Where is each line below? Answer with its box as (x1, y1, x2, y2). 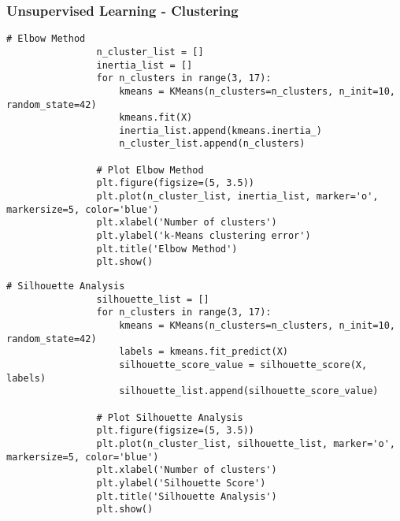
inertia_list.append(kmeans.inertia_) (119, 125, 322, 136)
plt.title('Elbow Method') (96, 243, 238, 255)
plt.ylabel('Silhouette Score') (96, 477, 266, 489)
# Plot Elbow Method (96, 164, 204, 176)
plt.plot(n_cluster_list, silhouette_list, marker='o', (96, 437, 395, 449)
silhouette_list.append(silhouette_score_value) (119, 385, 379, 397)
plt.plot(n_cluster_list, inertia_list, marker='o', (96, 191, 379, 203)
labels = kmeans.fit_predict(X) (119, 346, 288, 358)
